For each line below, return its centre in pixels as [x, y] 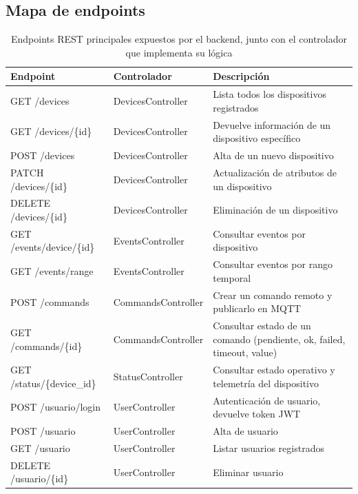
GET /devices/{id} [51, 131]
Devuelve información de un [272, 124]
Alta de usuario [245, 431]
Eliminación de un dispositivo [275, 210]
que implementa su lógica [179, 52]
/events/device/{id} [53, 247]
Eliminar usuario [248, 472]
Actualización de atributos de [275, 172]
